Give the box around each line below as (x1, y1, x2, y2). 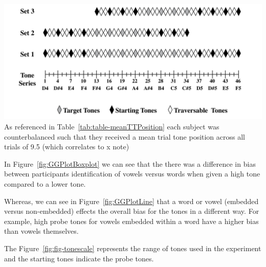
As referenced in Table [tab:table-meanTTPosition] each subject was (4, 121, 219, 132)
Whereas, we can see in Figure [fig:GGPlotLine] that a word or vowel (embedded (4, 195, 259, 206)
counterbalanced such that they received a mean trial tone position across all (4, 131, 246, 142)
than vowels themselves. (4, 226, 79, 236)
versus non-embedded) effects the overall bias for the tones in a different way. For (4, 206, 259, 216)
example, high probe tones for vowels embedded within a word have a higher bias (4, 215, 259, 226)
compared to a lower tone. (4, 178, 86, 189)
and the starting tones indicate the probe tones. (4, 253, 154, 263)
